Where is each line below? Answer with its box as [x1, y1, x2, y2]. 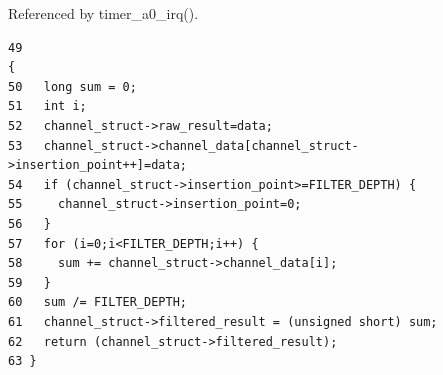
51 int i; [8, 99, 87, 114]
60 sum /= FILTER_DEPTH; [8, 295, 187, 310]
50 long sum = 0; [8, 79, 137, 94]
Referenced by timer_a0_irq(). [8, 3, 199, 23]
